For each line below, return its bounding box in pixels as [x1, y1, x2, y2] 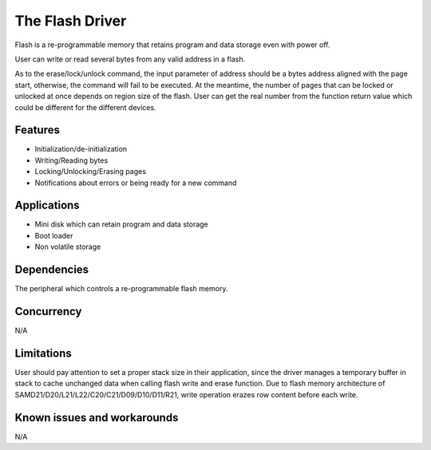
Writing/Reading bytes [34, 156, 109, 165]
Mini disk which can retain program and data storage [34, 219, 209, 229]
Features [14, 124, 60, 137]
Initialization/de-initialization [34, 144, 128, 154]
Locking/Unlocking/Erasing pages [34, 167, 147, 176]
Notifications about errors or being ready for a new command [34, 178, 237, 187]
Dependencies [14, 263, 89, 277]
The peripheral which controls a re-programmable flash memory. [14, 284, 228, 294]
